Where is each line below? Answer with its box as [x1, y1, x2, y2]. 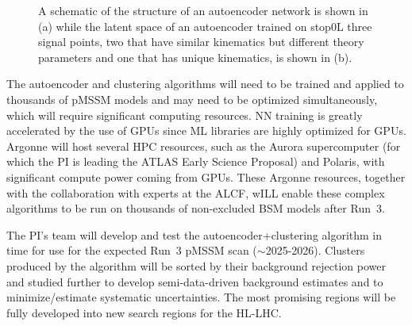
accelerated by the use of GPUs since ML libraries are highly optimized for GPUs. [6, 122, 406, 139]
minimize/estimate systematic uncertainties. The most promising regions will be [6, 289, 396, 305]
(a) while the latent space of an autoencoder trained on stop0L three [38, 17, 372, 34]
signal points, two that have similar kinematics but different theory [38, 33, 364, 50]
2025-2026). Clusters [265, 242, 365, 259]
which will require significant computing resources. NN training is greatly [6, 106, 363, 123]
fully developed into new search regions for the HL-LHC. [6, 304, 282, 320]
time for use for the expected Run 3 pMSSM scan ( [6, 242, 257, 259]
